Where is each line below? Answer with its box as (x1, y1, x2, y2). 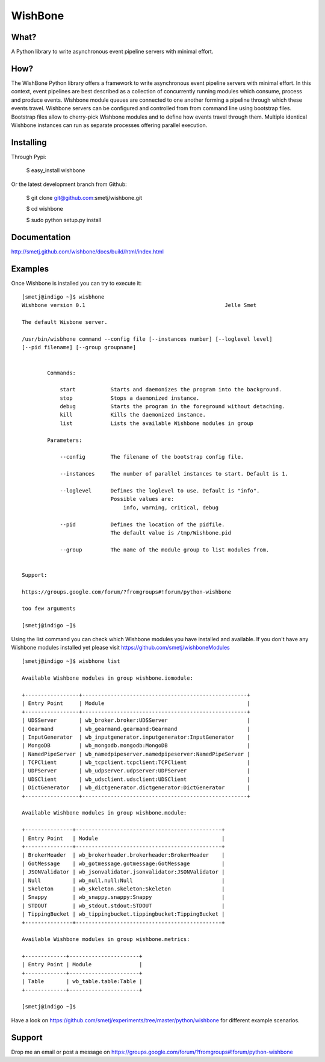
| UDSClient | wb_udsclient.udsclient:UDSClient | (22, 775, 250, 783)
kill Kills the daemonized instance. (60, 411, 206, 418)
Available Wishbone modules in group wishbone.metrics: (22, 936, 190, 943)
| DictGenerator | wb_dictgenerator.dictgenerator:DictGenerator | (22, 784, 250, 791)
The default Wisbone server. (22, 319, 108, 326)
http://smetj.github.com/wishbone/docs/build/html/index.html (11, 247, 164, 255)
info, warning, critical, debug (123, 504, 219, 511)
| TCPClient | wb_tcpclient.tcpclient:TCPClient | (22, 759, 250, 766)
